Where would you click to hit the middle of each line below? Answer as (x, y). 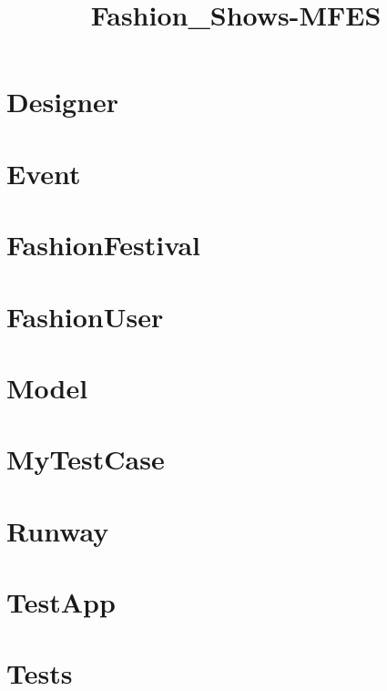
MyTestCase (86, 459)
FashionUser (85, 316)
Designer (63, 102)
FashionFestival (104, 245)
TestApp (61, 602)
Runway (58, 530)
